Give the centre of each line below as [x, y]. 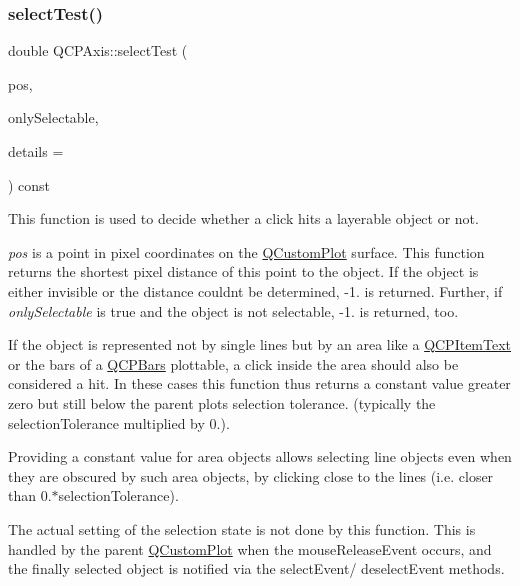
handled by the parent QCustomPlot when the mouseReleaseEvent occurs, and [250, 548]
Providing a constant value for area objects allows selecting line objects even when [260, 456]
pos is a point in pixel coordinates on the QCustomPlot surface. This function [246, 251]
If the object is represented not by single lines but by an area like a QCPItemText [260, 344]
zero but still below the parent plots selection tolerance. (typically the [222, 402]
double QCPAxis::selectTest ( [98, 50]
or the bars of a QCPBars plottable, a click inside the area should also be [233, 363]
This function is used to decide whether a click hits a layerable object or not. [243, 218]
